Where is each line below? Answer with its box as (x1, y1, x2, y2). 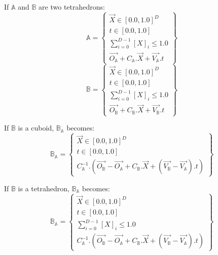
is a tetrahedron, (18, 183, 69, 193)
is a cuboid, (18, 122, 54, 133)
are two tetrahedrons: (39, 2, 105, 12)
